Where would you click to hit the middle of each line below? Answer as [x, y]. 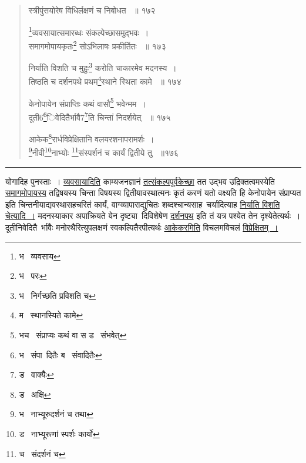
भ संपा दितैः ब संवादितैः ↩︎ [60, 354]
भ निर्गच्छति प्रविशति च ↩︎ [57, 295]
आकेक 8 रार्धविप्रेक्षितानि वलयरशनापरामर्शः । [91, 138]
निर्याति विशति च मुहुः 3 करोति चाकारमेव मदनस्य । [102, 67]
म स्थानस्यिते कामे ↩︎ [51, 315]
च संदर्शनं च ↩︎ [42, 453]
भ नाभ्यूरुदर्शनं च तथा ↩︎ [56, 414]
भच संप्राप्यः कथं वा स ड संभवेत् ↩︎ [73, 334]
